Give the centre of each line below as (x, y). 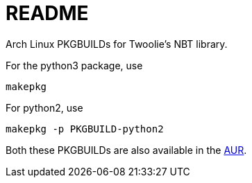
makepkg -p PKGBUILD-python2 (85, 129)
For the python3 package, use (74, 65)
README (47, 13)
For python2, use (44, 107)
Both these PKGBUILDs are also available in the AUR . (126, 150)
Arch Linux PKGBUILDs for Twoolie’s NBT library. (117, 44)
